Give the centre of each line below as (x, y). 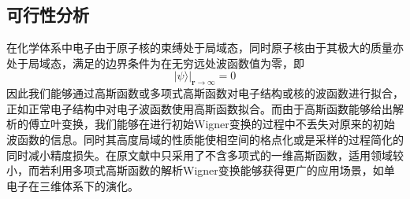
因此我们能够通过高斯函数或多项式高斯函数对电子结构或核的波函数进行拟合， (205, 93)
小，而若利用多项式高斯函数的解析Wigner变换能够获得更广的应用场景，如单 (201, 170)
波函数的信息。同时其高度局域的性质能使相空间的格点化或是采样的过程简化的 (205, 139)
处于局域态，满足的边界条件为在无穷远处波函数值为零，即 (155, 63)
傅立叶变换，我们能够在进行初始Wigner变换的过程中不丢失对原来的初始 (211, 124)
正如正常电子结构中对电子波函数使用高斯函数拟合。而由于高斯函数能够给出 (199, 108)
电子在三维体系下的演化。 (73, 185)
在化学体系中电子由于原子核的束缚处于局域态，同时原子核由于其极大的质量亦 (205, 48)
